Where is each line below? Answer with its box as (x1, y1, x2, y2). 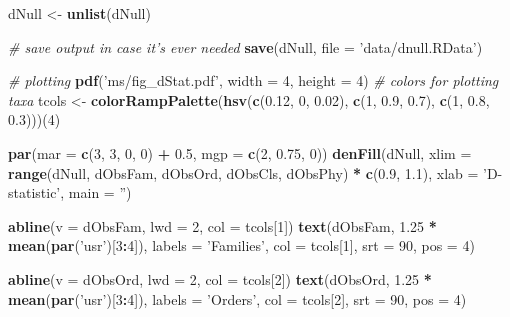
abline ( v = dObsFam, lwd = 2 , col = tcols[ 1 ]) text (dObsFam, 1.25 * (8, 215, 437, 236)
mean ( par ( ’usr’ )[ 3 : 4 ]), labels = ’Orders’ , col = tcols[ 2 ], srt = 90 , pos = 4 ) (8, 288, 467, 309)
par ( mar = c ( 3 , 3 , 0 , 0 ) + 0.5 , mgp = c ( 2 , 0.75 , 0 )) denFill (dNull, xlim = (8, 142, 472, 163)
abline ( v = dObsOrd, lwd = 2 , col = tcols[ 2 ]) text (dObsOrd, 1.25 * (8, 268, 432, 289)
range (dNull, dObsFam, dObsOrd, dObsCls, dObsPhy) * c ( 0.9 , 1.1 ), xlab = (8, 162, 479, 183)
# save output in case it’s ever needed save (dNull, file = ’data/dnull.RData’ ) (8, 36, 483, 57)
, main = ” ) (60, 182, 132, 203)
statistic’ (8, 182, 61, 203)
